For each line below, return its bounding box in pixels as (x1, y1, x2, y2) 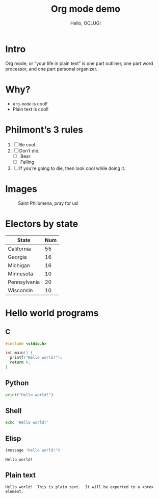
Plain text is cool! (12, 106, 49, 112)
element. (5, 489, 24, 494)
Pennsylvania (8, 278, 40, 286)
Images (5, 183, 37, 194)
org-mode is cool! (12, 100, 47, 106)
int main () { (5, 350, 33, 356)
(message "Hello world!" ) (5, 448, 60, 453)
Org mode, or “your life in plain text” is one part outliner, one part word (5, 60, 153, 67)
